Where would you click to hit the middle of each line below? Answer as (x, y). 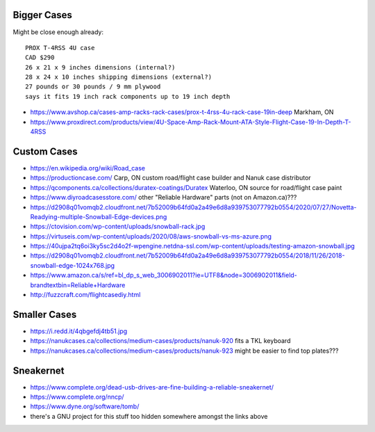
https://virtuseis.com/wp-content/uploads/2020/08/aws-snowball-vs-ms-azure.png (151, 236)
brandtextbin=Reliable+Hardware (78, 285)
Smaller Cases (45, 314)
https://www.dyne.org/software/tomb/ (85, 406)
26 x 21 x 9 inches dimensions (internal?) (100, 67)
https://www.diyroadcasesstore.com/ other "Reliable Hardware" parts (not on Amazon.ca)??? (164, 198)
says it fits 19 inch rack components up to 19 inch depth (128, 96)
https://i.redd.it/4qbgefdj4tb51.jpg (79, 331)
